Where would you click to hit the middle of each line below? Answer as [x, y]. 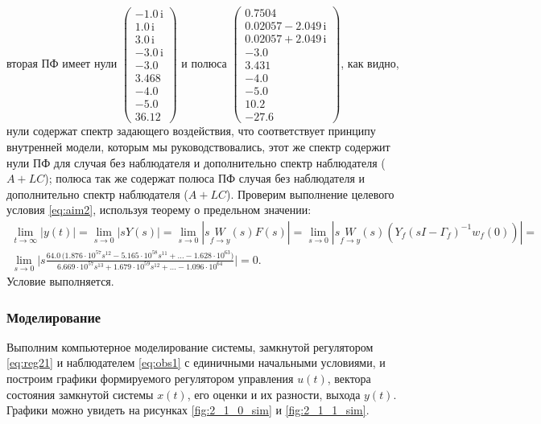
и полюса [204, 63]
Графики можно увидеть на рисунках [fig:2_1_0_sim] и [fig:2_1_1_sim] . [188, 410]
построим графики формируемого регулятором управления [150, 379]
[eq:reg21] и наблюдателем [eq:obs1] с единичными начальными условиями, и [196, 362]
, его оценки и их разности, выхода [274, 394]
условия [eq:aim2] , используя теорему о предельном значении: [159, 210]
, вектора [349, 379]
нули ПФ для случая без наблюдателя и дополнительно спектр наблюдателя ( [196, 162]
